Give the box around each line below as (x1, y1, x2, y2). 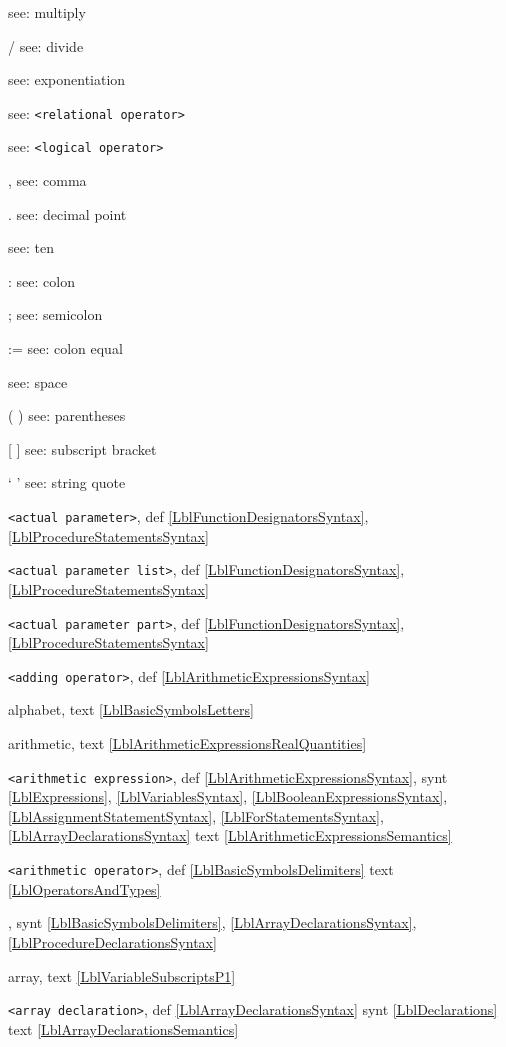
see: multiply (8, 2, 86, 22)
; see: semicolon (8, 304, 103, 325)
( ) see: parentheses (8, 405, 126, 426)
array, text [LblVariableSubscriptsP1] (8, 965, 236, 986)
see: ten (8, 237, 54, 258)
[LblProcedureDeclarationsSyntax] (8, 931, 217, 952)
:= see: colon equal (8, 338, 123, 359)
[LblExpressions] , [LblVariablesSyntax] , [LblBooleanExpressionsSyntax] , (8, 786, 448, 807)
